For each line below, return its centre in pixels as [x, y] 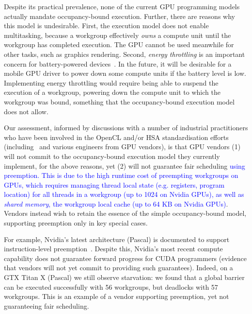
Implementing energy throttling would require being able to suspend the [111, 82]
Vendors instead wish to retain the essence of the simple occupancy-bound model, [125, 213]
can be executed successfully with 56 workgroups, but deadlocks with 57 [111, 287]
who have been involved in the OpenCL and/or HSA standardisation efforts [116, 137]
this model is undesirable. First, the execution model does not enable [106, 26]
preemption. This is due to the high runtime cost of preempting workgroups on [121, 175]
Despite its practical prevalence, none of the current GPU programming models [122, 6]
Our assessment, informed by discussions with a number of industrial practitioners [126, 128]
